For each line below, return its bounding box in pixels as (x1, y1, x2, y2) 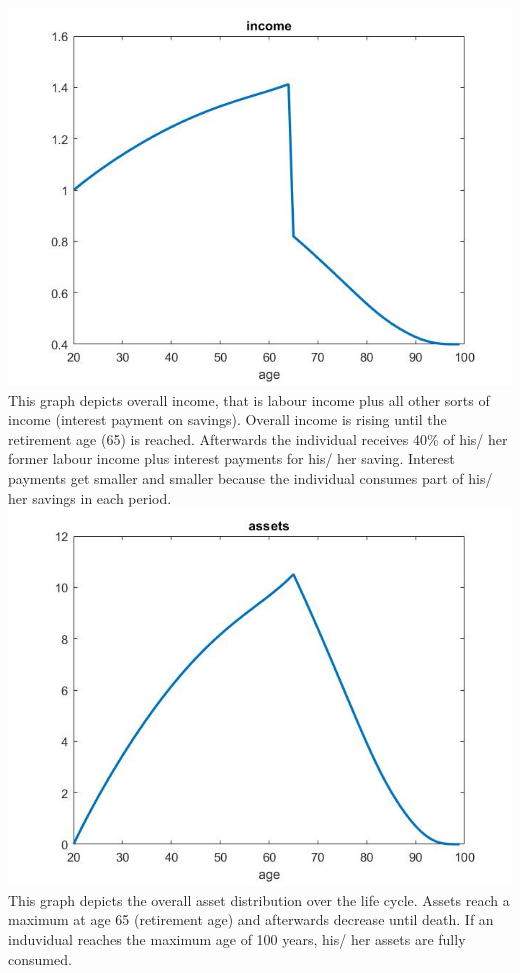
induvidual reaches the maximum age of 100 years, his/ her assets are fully (8, 928, 466, 949)
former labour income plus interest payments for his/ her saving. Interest (8, 448, 455, 469)
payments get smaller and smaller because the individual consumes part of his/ (8, 467, 493, 488)
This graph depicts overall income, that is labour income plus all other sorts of (8, 389, 490, 410)
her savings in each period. (8, 487, 172, 508)
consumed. (8, 948, 72, 969)
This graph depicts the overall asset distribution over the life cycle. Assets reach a (8, 889, 510, 910)
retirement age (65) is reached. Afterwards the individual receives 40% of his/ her (8, 428, 508, 449)
